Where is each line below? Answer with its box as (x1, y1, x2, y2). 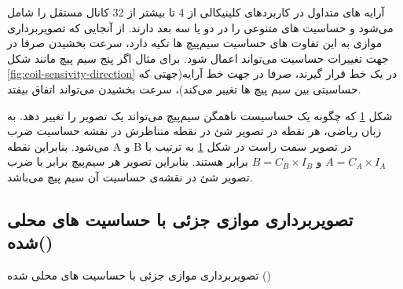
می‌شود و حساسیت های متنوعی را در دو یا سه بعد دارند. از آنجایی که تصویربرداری (7, 19, 394, 35)
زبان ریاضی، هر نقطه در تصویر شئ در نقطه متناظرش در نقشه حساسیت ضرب (7, 123, 382, 139)
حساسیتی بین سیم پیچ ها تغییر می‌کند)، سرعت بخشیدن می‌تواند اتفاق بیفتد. (7, 80, 361, 97)
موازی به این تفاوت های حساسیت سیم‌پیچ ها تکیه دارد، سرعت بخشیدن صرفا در (7, 35, 383, 51)
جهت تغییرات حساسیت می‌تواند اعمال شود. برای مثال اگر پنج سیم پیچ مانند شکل (7, 49, 389, 66)
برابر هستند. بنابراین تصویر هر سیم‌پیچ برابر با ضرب (7, 153, 248, 170)
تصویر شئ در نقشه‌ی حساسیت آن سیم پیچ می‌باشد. (7, 168, 253, 185)
